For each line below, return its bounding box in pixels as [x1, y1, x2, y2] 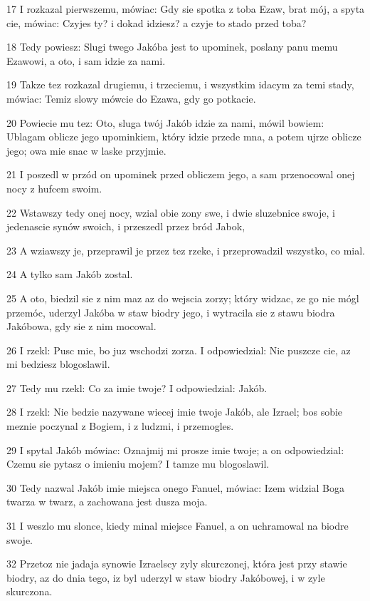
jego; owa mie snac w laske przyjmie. [6, 143, 166, 158]
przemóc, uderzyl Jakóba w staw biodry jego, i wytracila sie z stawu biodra [6, 304, 335, 319]
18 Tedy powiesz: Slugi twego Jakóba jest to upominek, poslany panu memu [6, 39, 338, 54]
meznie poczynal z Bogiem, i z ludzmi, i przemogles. [6, 418, 234, 433]
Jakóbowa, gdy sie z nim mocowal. [6, 319, 157, 334]
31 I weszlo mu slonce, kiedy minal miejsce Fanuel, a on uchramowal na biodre [6, 518, 349, 533]
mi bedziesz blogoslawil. [6, 356, 110, 371]
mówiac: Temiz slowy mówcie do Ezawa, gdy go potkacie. [6, 91, 256, 106]
